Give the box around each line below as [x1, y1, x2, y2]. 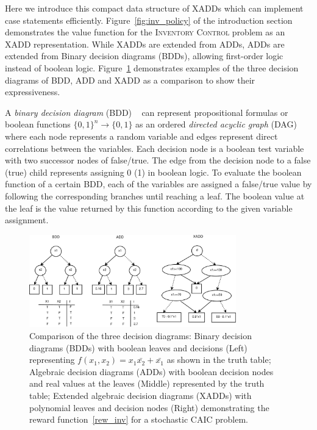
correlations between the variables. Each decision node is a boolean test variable [5, 142, 304, 154]
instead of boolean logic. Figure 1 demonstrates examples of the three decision [5, 61, 299, 74]
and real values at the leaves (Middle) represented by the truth [29, 377, 265, 390]
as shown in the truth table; [166, 353, 271, 366]
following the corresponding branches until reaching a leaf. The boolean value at [5, 189, 305, 202]
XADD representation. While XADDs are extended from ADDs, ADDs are [5, 37, 285, 50]
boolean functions [5, 118, 71, 131]
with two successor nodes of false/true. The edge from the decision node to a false [5, 154, 311, 167]
